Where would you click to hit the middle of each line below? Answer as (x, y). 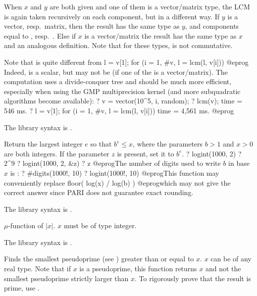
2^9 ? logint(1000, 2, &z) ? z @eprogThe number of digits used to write (112, 163)
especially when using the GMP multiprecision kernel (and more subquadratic (122, 91)
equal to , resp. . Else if (40, 35)
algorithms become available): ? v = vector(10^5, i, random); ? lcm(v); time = (123, 101)
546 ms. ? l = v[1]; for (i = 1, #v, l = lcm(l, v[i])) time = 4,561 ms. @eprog (119, 110)
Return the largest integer (43, 144)
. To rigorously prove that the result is (193, 278)
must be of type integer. (100, 225)
